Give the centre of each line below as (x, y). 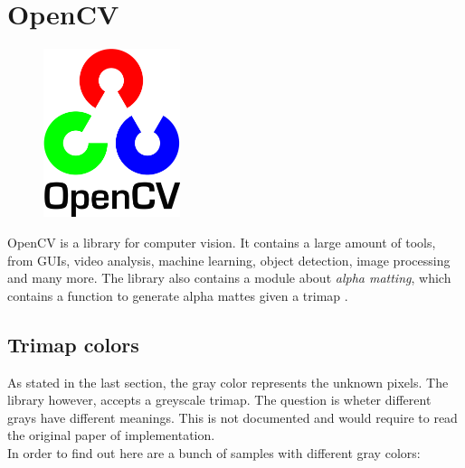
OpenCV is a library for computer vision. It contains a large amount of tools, (222, 243)
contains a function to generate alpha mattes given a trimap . (178, 295)
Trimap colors (73, 344)
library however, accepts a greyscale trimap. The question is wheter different (219, 400)
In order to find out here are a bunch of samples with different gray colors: (214, 453)
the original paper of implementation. (111, 435)
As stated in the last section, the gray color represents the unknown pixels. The (228, 382)
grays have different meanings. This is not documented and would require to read (232, 417)
